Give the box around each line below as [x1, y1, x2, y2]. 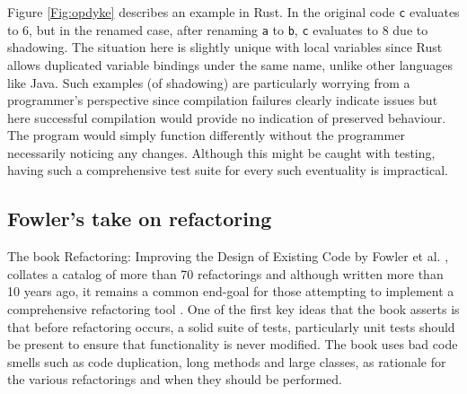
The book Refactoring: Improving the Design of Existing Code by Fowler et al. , [7, 247, 449, 266]
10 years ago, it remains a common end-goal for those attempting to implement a [7, 282, 454, 301]
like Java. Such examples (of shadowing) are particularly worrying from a [7, 73, 410, 92]
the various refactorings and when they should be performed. [7, 370, 343, 389]
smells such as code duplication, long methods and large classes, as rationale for [7, 352, 446, 371]
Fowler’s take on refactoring [7, 205, 272, 232]
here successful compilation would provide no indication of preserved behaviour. [7, 108, 446, 127]
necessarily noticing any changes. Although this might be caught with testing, [7, 143, 436, 162]
